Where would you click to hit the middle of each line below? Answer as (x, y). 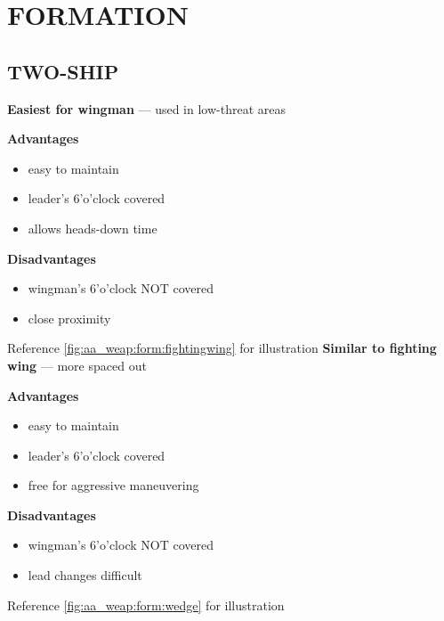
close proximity (69, 318)
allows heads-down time (93, 228)
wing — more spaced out (77, 365)
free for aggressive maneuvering (113, 485)
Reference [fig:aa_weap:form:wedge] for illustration (146, 605)
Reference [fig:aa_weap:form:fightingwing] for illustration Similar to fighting (222, 348)
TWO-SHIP (63, 71)
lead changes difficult (85, 575)
